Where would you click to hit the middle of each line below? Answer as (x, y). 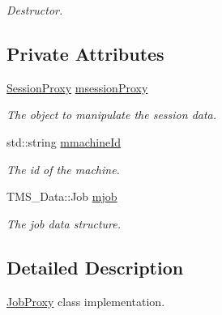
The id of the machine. (63, 169)
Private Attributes (85, 53)
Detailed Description (95, 267)
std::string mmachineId (64, 141)
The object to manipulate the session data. (112, 115)
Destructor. (35, 10)
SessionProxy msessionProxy (77, 87)
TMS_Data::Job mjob (62, 196)
